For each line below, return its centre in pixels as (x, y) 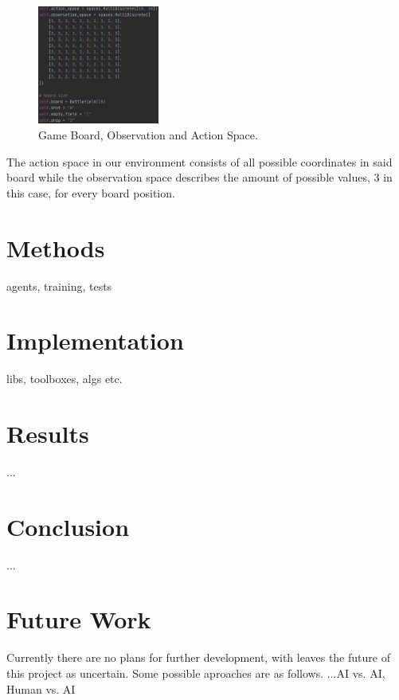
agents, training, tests (59, 285)
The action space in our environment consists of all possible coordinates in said (199, 161)
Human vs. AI (41, 688)
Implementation (95, 340)
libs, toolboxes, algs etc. (65, 379)
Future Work (79, 619)
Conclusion (68, 526)
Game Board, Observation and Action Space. (148, 135)
